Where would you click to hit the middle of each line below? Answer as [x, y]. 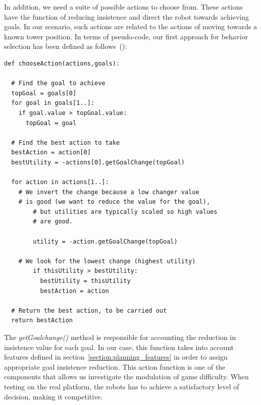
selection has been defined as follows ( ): [66, 46]
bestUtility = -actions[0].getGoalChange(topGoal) [98, 162]
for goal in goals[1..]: [53, 103]
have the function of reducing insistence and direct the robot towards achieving [126, 16]
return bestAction [42, 321]
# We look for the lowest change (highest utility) [107, 261]
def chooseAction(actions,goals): [62, 63]
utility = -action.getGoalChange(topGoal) [105, 241]
